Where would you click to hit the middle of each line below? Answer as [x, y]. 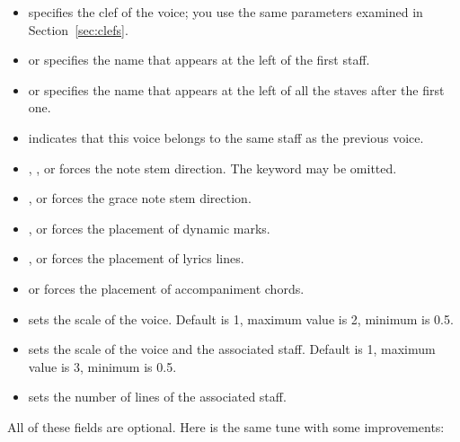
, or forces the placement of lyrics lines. [136, 258]
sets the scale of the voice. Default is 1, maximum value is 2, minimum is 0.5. [241, 318]
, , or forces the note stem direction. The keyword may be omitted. [212, 168]
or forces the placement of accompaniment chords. [166, 288]
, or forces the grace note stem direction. [140, 198]
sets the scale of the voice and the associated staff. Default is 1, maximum [232, 349]
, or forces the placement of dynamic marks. [149, 228]
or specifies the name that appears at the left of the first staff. [199, 60]
